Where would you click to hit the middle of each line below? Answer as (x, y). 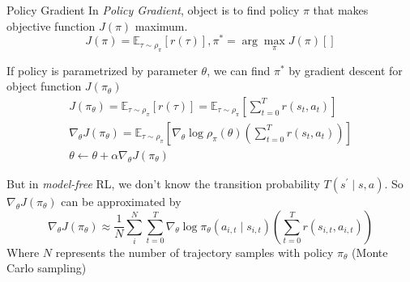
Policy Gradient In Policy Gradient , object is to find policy (153, 10)
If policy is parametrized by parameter (102, 70)
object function (44, 86)
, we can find (239, 70)
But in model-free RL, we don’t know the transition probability (163, 183)
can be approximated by (121, 201)
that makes (341, 10)
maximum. (161, 25)
